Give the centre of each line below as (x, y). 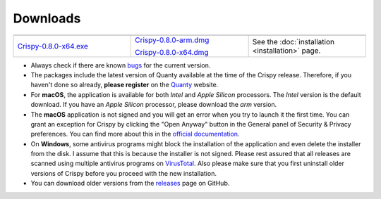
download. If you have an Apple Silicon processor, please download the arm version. (154, 105)
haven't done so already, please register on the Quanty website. (125, 85)
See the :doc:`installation (294, 41)
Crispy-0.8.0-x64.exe (53, 46)
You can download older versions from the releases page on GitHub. (130, 184)
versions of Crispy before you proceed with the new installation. (123, 173)
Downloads (47, 18)
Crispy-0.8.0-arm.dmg (172, 40)
